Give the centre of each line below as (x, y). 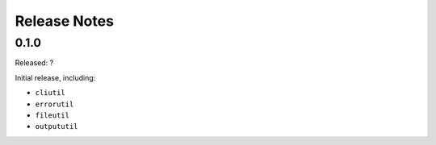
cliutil (50, 93)
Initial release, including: (55, 77)
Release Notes (65, 21)
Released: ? (34, 63)
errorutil (55, 104)
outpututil (57, 126)
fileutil (52, 115)
